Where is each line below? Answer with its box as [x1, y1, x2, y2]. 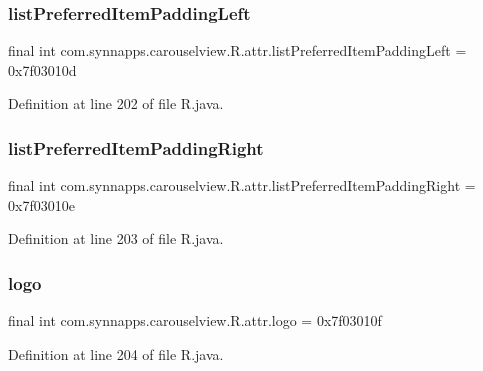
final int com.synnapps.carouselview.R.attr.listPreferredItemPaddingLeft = [8, 40, 467, 61]
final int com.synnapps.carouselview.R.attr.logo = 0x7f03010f [8, 310, 382, 331]
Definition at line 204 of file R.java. [8, 343, 224, 364]
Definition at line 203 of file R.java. [8, 228, 224, 249]
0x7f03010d [8, 59, 77, 80]
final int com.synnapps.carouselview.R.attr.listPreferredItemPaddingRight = [8, 175, 476, 196]
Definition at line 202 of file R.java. [8, 93, 224, 114]
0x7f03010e [8, 194, 75, 215]
